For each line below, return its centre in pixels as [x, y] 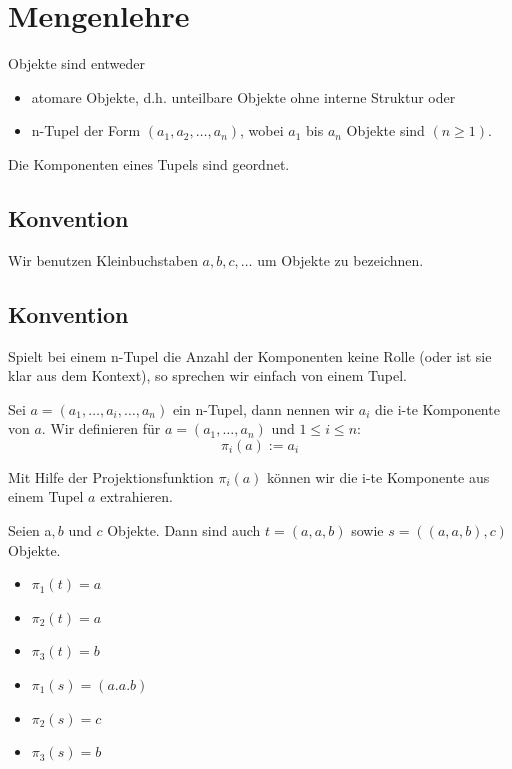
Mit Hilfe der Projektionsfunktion [111, 476]
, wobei [262, 130]
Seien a [30, 530]
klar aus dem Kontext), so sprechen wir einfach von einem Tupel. [207, 375]
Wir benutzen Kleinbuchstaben [103, 259]
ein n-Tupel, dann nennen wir [263, 408]
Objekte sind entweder [77, 63]
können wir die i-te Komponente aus [378, 476]
